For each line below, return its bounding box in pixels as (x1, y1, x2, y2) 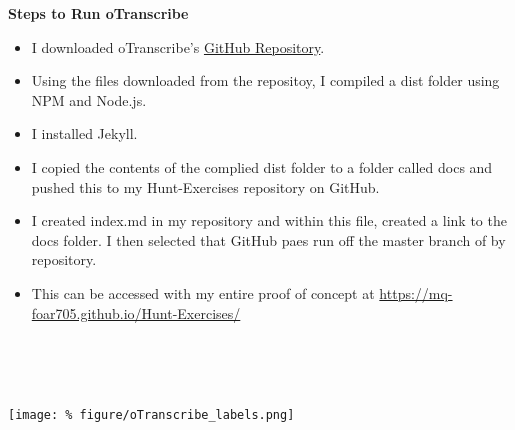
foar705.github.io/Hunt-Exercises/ (31, 302, 241, 323)
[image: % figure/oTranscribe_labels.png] (8, 408, 295, 423)
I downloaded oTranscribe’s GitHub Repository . (31, 36, 325, 57)
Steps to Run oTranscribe (8, 3, 189, 23)
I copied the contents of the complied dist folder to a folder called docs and (31, 156, 493, 177)
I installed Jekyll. (31, 123, 138, 144)
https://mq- (379, 282, 453, 303)
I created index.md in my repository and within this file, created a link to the (31, 210, 507, 231)
